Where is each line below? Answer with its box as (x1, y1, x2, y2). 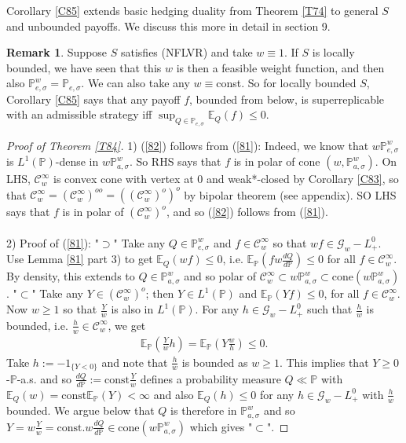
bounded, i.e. (6, 317, 68, 333)
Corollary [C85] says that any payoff (6, 90, 181, 107)
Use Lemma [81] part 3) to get (6, 251, 153, 267)
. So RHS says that (129, 153, 221, 170)
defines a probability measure (140, 370, 281, 386)
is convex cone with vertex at (53, 170, 194, 187)
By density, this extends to (6, 268, 135, 284)
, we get (108, 317, 146, 333)
